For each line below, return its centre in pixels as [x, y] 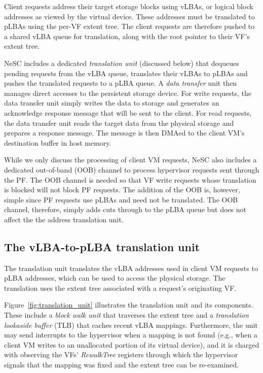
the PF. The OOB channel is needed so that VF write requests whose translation [130, 179]
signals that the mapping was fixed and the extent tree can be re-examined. [122, 365]
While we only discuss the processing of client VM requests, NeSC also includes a [130, 160]
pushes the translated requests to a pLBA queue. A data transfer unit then [121, 83]
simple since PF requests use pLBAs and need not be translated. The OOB [121, 199]
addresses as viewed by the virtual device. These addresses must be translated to [129, 16]
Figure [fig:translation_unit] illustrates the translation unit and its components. [129, 305]
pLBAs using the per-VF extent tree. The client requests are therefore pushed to [129, 26]
